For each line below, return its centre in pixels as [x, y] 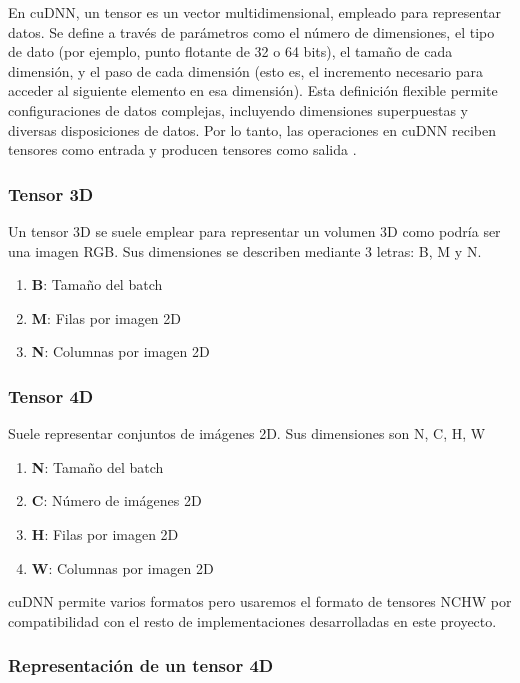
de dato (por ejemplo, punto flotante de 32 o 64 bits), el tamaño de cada [230, 51]
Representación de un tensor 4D [141, 665]
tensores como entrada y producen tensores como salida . [182, 149]
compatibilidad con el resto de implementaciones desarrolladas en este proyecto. [252, 620]
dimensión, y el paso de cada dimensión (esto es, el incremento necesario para [245, 70]
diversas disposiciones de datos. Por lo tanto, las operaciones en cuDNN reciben [252, 129]
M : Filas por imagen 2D [106, 317]
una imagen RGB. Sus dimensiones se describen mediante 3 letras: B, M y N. [245, 250]
